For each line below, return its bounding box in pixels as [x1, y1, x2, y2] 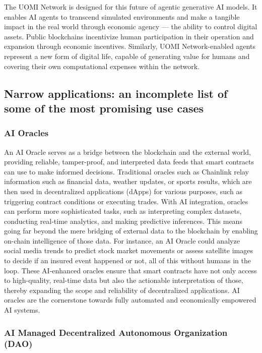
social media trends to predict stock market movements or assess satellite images [4, 245, 253, 256]
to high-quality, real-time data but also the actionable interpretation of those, [4, 275, 243, 285]
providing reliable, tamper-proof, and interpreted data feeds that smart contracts [4, 156, 254, 167]
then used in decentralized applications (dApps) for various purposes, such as [4, 186, 242, 196]
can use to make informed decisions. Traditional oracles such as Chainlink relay [4, 166, 249, 177]
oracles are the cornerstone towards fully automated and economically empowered [4, 295, 256, 305]
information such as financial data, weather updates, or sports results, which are [4, 176, 252, 187]
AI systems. [4, 305, 40, 315]
